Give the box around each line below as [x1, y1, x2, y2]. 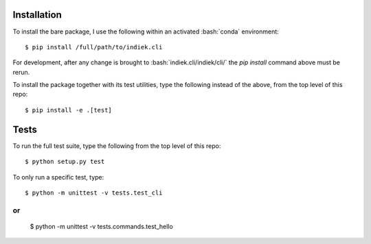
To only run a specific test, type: [12, 173, 104, 181]
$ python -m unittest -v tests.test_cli [25, 188, 163, 197]
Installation [12, 9, 62, 21]
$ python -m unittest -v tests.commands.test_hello [30, 222, 173, 230]
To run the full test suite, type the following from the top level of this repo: [12, 141, 221, 150]
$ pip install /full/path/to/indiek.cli [25, 43, 163, 51]
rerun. [12, 68, 30, 76]
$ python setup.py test [25, 158, 105, 166]
